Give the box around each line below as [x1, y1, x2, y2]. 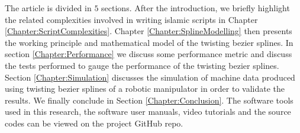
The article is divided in [5, 2, 92, 14]
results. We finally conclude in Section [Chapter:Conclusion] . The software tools [5, 94, 293, 106]
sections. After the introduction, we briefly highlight [101, 2, 290, 14]
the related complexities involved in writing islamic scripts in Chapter [5, 13, 258, 25]
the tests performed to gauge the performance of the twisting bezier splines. [5, 59, 279, 71]
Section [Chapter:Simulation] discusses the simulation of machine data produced [5, 71, 295, 83]
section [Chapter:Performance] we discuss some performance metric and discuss [5, 48, 292, 60]
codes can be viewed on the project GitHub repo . [5, 117, 183, 129]
